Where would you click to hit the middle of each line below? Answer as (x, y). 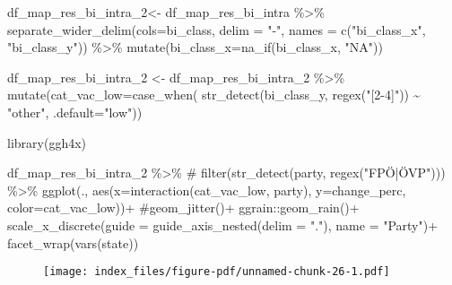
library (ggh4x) (47, 142)
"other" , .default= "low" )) (75, 112)
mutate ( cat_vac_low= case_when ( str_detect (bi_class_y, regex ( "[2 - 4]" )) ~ (214, 95)
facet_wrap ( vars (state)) (73, 242)
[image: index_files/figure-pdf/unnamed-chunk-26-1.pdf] (217, 272)
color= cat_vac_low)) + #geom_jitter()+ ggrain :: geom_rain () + (183, 207)
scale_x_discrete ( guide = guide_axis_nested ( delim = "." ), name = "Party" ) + (223, 225)
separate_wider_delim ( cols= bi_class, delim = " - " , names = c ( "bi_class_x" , (217, 29)
